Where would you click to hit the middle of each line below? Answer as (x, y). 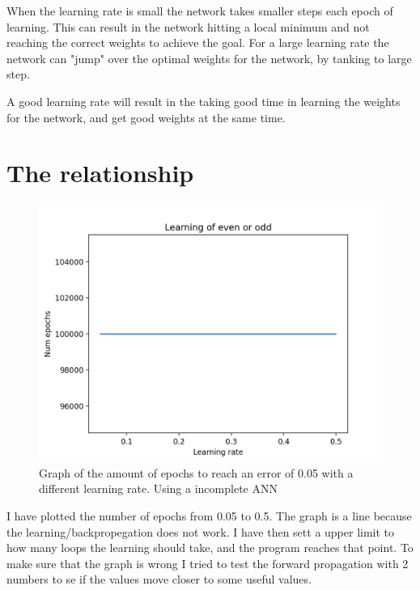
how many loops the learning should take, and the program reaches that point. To (210, 548)
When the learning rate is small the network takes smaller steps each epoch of (200, 11)
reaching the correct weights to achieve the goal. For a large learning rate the (198, 42)
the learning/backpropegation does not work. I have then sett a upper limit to (201, 531)
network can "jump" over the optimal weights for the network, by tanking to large (209, 58)
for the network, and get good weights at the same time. (146, 117)
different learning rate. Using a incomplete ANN (158, 488)
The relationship (100, 173)
